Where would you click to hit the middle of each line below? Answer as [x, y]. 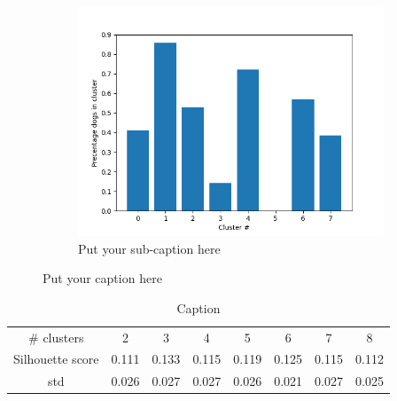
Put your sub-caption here [149, 248]
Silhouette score [56, 359]
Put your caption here [102, 278]
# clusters [56, 337]
